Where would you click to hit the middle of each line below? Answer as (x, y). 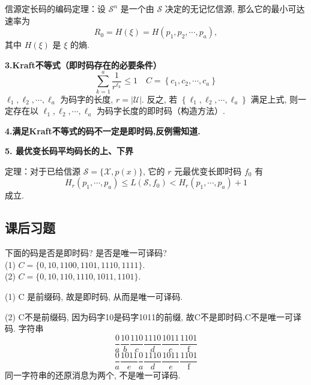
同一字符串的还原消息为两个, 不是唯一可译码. (93, 375)
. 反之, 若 (160, 99)
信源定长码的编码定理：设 (55, 8)
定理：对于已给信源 (43, 171)
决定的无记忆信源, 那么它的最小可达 (235, 8)
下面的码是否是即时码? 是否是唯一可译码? (86, 253)
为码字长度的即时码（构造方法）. (161, 111)
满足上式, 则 (274, 99)
